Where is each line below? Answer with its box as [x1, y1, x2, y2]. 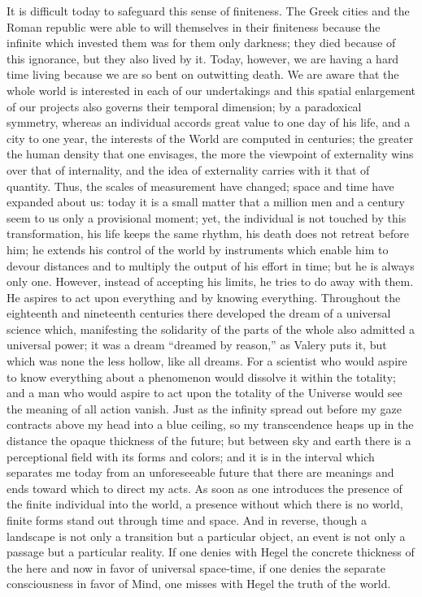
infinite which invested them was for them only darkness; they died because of [7, 34, 396, 51]
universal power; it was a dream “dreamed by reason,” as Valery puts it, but [7, 336, 387, 353]
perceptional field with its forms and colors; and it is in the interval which [7, 448, 375, 465]
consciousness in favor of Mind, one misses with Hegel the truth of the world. [7, 575, 391, 592]
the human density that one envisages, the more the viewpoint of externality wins [7, 145, 414, 162]
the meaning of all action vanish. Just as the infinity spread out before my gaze [7, 400, 402, 417]
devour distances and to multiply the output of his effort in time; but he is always [7, 257, 415, 274]
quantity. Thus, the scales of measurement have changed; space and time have [7, 177, 394, 194]
